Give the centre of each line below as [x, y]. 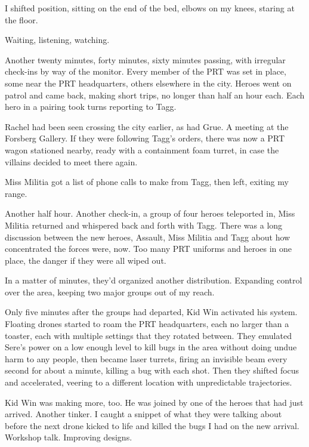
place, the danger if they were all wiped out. [86, 260]
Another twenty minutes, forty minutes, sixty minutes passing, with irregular [145, 59]
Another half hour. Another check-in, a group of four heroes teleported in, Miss [150, 213]
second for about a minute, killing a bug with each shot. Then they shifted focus [152, 370]
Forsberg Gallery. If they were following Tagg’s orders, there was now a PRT [145, 138]
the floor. [21, 19]
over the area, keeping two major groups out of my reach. [110, 292]
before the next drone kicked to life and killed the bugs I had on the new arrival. [152, 425]
